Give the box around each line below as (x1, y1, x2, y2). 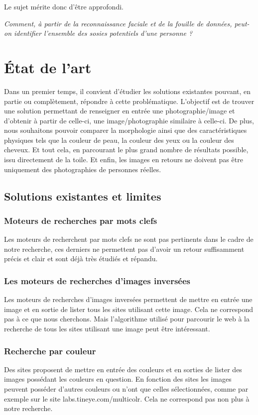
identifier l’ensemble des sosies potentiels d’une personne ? (14, 28, 193, 38)
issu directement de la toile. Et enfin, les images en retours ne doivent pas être (4, 154, 243, 165)
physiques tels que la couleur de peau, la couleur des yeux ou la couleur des (4, 134, 234, 145)
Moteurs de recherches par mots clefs (4, 214, 157, 226)
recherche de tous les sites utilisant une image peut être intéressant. (4, 323, 210, 334)
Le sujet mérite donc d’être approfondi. (4, 1, 124, 11)
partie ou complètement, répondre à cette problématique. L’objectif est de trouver (4, 96, 255, 106)
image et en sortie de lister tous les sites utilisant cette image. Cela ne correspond (4, 304, 254, 314)
